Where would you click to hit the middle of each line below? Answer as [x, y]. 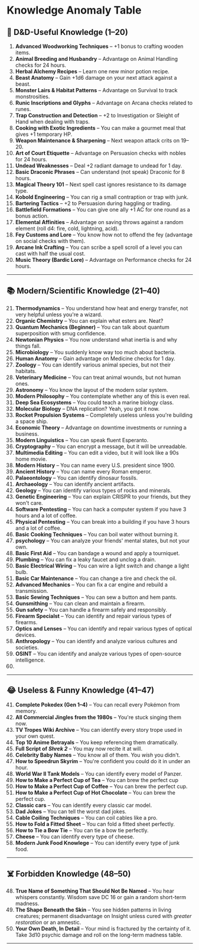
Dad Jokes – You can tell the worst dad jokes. [71, 811]
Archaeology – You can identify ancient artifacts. [75, 484]
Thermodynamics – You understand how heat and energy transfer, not [102, 308]
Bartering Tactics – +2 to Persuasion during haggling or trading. [93, 203]
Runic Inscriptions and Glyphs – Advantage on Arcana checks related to [104, 103]
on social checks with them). [50, 241]
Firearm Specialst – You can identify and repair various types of [93, 616]
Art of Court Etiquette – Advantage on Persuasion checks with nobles [101, 153]
